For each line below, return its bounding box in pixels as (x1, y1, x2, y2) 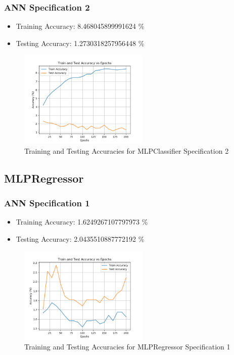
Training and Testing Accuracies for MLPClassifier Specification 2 (24, 145, 229, 156)
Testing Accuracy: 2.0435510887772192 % (16, 234, 145, 244)
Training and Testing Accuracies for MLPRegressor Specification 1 (24, 341, 230, 352)
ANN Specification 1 (4, 197, 90, 209)
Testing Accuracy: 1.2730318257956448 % (16, 37, 145, 48)
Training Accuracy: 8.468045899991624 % (16, 21, 145, 31)
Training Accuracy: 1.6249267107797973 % (16, 216, 148, 227)
